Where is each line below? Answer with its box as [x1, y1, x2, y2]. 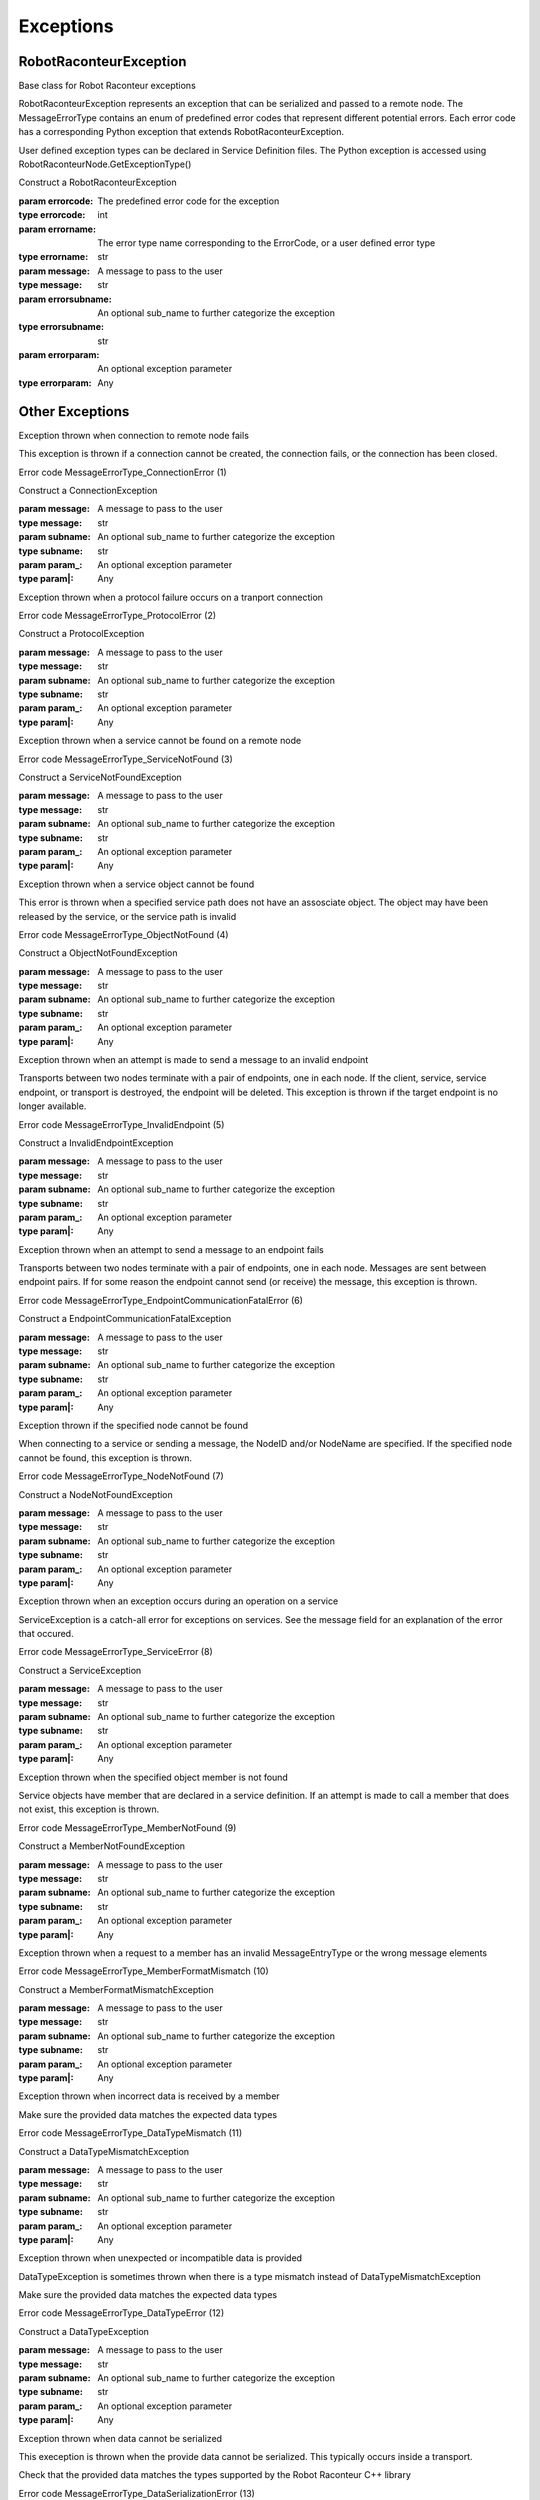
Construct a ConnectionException [18, 484, 158, 496]
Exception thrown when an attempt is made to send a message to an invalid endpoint [18, 1054, 369, 1066]
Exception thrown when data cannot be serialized [18, 2432, 223, 2444]
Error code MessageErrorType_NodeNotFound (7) [18, 1470, 224, 1482]
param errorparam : [18, 349, 100, 361]
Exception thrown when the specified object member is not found [18, 1771, 289, 1783]
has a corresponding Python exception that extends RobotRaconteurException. [18, 126, 345, 138]
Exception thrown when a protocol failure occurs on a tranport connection [18, 591, 324, 603]
